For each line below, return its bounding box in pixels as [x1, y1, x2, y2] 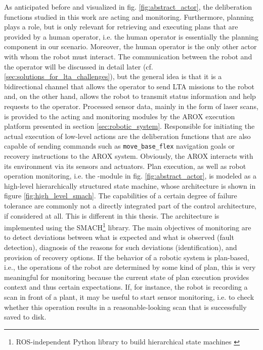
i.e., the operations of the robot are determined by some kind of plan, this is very [4, 262, 256, 272]
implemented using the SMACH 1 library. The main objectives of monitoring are [4, 221, 251, 232]
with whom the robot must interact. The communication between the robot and [4, 51, 252, 61]
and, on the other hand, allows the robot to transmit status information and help [4, 91, 256, 101]
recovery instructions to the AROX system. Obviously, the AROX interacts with [4, 150, 253, 161]
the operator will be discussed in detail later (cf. [4, 61, 153, 72]
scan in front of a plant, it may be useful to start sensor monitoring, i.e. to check [4, 291, 254, 302]
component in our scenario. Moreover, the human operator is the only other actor [4, 41, 257, 52]
